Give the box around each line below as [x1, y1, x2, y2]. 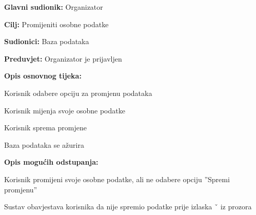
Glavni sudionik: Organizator [4, 2, 103, 12]
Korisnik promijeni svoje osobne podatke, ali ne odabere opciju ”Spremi [4, 173, 230, 184]
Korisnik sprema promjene [4, 122, 87, 133]
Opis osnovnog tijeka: [4, 70, 82, 81]
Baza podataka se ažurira [4, 139, 84, 150]
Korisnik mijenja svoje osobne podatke [4, 105, 125, 115]
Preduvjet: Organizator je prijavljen [4, 53, 122, 64]
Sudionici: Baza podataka [4, 36, 89, 47]
